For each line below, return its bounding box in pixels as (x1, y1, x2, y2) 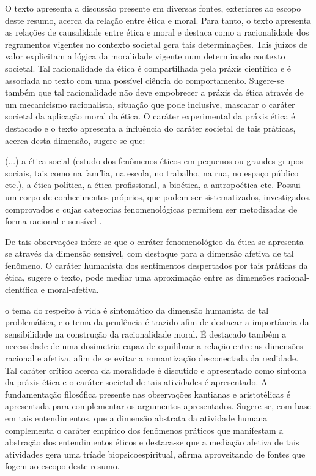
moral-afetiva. (47, 283, 99, 296)
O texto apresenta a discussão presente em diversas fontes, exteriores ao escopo (5, 2, 301, 14)
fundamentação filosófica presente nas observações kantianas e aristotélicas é (5, 387, 290, 400)
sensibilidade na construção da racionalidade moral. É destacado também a (5, 327, 287, 340)
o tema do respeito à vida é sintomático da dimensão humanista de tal (5, 303, 269, 316)
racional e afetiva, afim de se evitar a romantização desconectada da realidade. (5, 352, 299, 365)
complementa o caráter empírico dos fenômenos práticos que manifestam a (5, 423, 284, 436)
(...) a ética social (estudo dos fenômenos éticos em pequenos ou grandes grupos (5, 154, 303, 167)
